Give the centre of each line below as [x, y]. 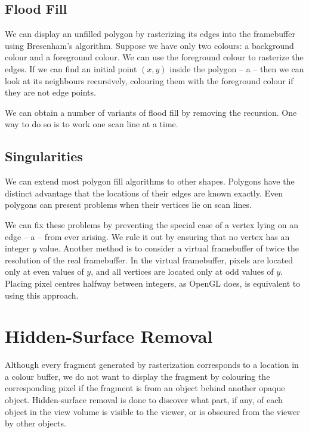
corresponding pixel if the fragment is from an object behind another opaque [145, 388]
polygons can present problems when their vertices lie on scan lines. [128, 205]
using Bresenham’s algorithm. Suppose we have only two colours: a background [149, 45]
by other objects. [35, 423]
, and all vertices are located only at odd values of [182, 271]
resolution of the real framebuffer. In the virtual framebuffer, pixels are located [149, 260]
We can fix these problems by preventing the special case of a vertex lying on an [152, 224]
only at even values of [44, 271]
